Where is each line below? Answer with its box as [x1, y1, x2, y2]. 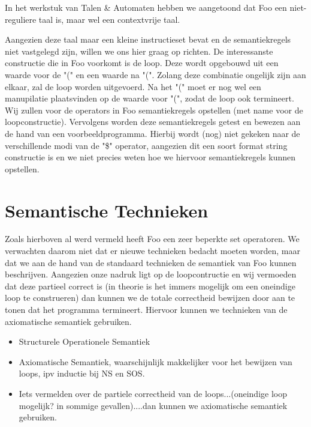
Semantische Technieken [5, 198, 209, 222]
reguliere [5, 13, 37, 25]
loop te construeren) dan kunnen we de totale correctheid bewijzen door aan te [5, 291, 295, 304]
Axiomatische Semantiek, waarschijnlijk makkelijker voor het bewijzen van [19, 355, 292, 368]
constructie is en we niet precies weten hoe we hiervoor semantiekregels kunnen [5, 151, 296, 163]
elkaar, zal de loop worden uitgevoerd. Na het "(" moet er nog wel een [5, 80, 261, 92]
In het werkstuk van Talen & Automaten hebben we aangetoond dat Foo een [5, 1, 287, 13]
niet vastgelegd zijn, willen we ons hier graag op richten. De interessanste [5, 44, 273, 57]
